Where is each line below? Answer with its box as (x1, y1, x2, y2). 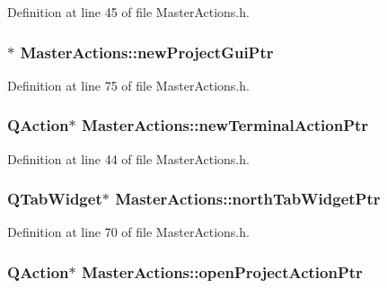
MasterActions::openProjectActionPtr (82, 260, 363, 283)
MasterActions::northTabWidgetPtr (115, 188, 381, 210)
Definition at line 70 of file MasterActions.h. (7, 223, 250, 241)
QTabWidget (7, 188, 102, 210)
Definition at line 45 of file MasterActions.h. (7, 3, 250, 21)
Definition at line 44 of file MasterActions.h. (7, 149, 250, 168)
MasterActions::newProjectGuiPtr (20, 40, 274, 63)
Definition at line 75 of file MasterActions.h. (7, 75, 250, 94)
